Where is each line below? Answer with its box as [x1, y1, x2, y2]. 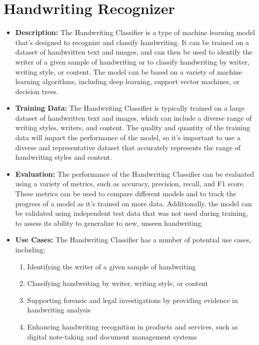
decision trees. [15, 86, 58, 96]
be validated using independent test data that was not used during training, [15, 208, 248, 218]
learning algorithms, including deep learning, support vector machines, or [15, 76, 240, 87]
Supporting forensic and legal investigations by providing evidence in [27, 294, 238, 305]
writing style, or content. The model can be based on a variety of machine [15, 66, 242, 77]
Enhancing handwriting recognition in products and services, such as [27, 321, 238, 331]
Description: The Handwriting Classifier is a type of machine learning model [15, 27, 255, 38]
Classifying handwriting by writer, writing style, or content [27, 278, 208, 288]
